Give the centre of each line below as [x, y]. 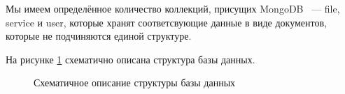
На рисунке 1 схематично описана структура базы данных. [131, 59]
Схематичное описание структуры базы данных [135, 83]
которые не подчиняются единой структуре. [99, 36]
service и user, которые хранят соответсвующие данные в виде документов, [167, 22]
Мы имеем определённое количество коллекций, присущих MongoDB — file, [173, 8]
